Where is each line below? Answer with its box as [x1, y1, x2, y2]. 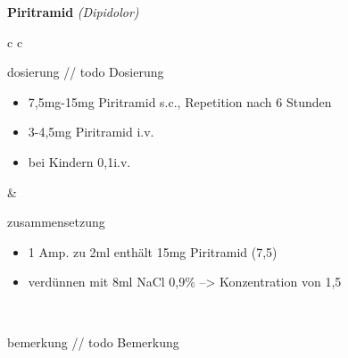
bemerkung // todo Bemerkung [7, 332, 179, 351]
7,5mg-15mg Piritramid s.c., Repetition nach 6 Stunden [28, 92, 332, 111]
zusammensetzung [7, 212, 105, 231]
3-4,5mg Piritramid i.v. [28, 122, 154, 141]
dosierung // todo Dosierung [7, 62, 164, 81]
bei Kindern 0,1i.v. [28, 152, 131, 171]
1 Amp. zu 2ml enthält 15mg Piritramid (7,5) [28, 242, 278, 261]
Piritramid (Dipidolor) [7, 3, 139, 21]
